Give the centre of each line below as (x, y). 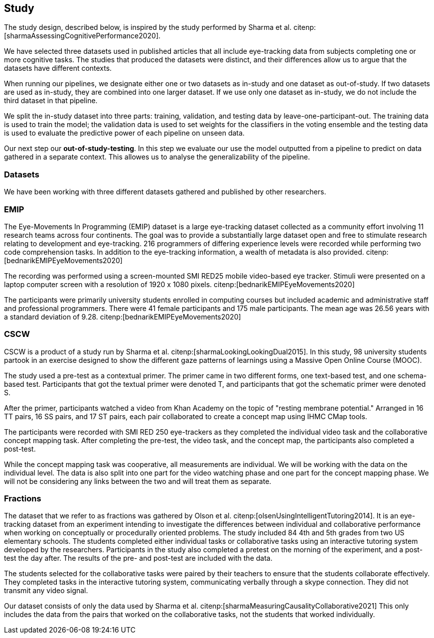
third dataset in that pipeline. (51, 101)
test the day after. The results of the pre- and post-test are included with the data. (138, 558)
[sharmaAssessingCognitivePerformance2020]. (82, 36)
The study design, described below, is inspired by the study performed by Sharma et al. (148, 27)
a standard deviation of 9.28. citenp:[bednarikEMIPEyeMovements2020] (123, 317)
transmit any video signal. (46, 591)
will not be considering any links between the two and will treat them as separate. (138, 481)
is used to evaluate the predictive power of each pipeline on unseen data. (124, 133)
